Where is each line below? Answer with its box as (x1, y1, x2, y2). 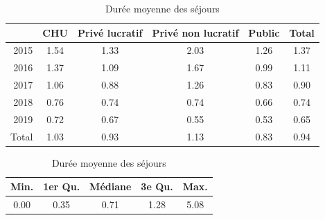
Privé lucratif (77, 25, 143, 39)
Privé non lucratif (152, 25, 239, 39)
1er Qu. (43, 179, 80, 194)
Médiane (89, 179, 132, 194)
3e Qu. (141, 179, 173, 194)
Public (248, 25, 280, 39)
